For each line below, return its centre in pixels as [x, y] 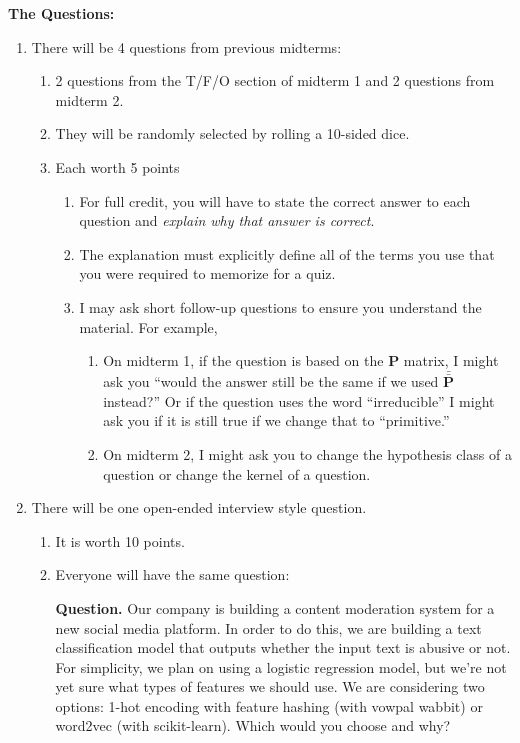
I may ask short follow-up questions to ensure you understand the [280, 306]
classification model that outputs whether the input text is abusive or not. [283, 647]
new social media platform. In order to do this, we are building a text [268, 627]
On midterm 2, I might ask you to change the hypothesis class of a [307, 453]
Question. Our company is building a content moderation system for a [275, 607]
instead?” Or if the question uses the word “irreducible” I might [299, 400]
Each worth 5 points [117, 166]
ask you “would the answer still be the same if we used [271, 381]
